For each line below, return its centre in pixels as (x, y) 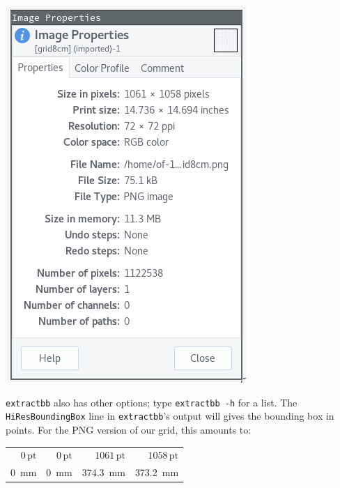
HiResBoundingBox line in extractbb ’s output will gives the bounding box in (170, 416)
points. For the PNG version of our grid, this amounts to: (129, 429)
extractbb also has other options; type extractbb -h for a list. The (152, 402)
